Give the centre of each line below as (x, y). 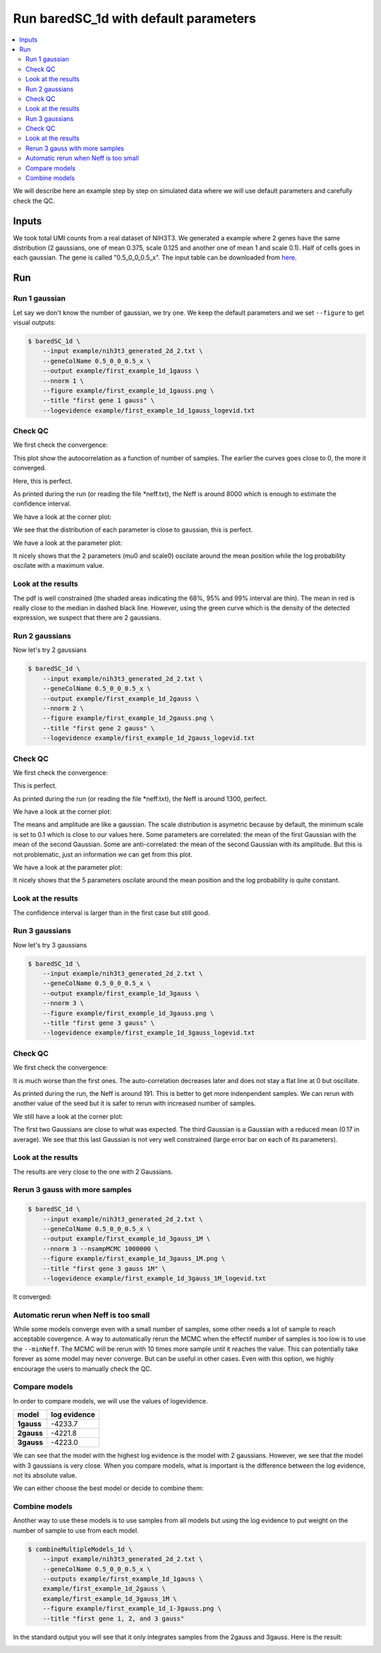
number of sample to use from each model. (76, 1530)
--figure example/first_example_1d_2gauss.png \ (128, 718)
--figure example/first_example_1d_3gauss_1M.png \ (134, 1259)
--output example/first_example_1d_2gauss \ (121, 699)
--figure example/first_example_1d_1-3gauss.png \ (132, 1609)
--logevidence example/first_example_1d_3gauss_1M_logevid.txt (155, 1278)
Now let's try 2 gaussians (50, 650)
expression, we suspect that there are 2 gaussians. (87, 618)
